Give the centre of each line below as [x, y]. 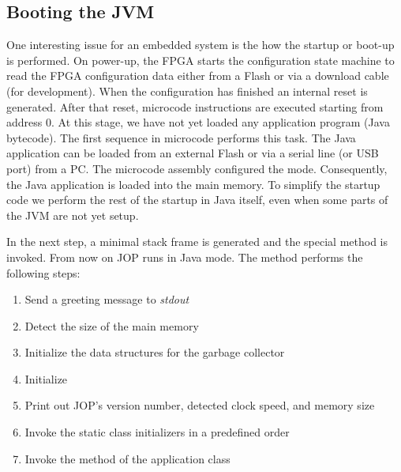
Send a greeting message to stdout [107, 299]
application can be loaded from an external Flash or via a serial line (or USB [193, 153]
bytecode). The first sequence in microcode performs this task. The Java [181, 137]
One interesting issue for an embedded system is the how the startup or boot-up [200, 45]
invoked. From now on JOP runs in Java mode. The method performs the [185, 257]
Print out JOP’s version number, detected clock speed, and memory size [200, 405]
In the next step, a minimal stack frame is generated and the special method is [197, 242]
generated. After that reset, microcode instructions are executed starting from [195, 106]
